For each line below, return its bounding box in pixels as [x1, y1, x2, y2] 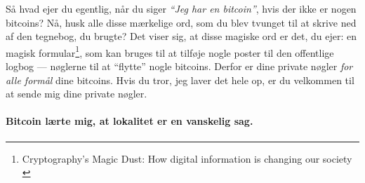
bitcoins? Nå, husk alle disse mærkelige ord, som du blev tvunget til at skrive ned [6, 15, 357, 29]
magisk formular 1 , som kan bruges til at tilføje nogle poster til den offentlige [6, 43, 334, 60]
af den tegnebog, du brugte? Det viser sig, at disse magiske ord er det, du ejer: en [6, 29, 357, 43]
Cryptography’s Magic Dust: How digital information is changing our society [22, 151, 352, 165]
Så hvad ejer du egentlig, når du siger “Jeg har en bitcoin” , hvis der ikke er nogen [6, 1, 357, 15]
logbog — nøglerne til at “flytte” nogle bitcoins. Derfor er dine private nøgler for [6, 59, 353, 74]
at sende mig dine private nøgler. [6, 86, 147, 101]
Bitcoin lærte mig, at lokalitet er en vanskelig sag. [6, 114, 253, 128]
